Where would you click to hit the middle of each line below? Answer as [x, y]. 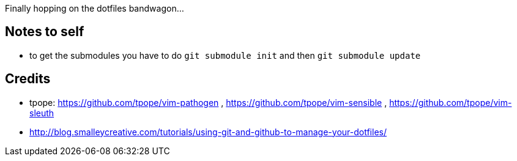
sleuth [42, 113]
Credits [28, 79]
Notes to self [45, 32]
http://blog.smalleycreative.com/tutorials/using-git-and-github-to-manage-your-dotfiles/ [208, 132]
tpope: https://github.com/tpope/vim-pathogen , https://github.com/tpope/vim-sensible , [208, 102]
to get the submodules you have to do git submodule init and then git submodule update [225, 55]
